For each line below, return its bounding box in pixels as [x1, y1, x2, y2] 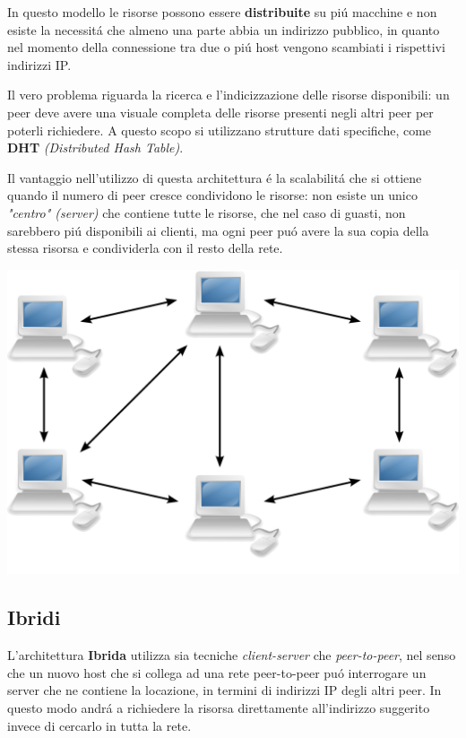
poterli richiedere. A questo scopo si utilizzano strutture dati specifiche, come [7, 120, 432, 139]
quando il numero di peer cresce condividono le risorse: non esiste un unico [7, 186, 418, 204]
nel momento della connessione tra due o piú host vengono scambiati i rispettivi [7, 38, 445, 56]
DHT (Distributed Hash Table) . [7, 138, 184, 157]
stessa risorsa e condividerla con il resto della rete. [7, 239, 283, 257]
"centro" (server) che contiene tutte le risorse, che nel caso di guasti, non [7, 203, 406, 221]
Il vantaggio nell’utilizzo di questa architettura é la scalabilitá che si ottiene [7, 168, 422, 187]
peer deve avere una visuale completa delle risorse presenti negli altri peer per [7, 102, 434, 121]
